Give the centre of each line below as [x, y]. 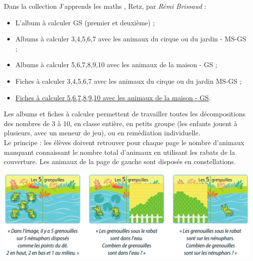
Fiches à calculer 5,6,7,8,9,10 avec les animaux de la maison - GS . [113, 97]
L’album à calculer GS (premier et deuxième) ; [85, 22]
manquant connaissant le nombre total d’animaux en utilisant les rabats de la [119, 152]
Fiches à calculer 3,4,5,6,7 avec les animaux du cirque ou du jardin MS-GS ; [128, 81]
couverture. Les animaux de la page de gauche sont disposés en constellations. [120, 161]
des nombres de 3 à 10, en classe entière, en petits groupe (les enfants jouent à [121, 123]
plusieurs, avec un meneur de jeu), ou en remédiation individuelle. [102, 133]
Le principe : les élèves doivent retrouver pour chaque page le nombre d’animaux [124, 142]
